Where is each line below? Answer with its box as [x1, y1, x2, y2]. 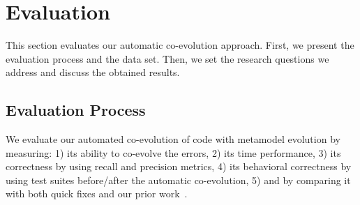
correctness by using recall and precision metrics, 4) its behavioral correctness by [6, 159, 352, 174]
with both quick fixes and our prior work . [6, 186, 188, 201]
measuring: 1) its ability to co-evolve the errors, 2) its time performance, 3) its [6, 145, 341, 160]
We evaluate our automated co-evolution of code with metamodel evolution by [6, 132, 340, 146]
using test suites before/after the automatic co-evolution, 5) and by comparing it [6, 172, 351, 187]
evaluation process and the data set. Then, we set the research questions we [6, 51, 329, 66]
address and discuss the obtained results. [6, 65, 180, 79]
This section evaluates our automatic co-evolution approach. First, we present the [6, 38, 354, 52]
